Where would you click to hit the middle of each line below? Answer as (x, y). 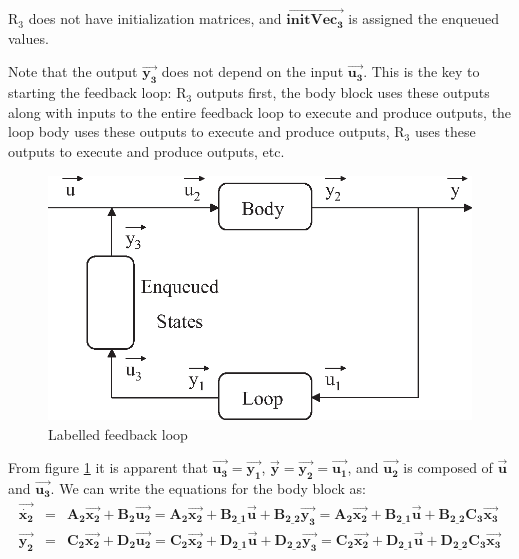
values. (28, 37)
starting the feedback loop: (90, 92)
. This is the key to (421, 71)
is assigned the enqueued (423, 18)
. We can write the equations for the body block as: (208, 487)
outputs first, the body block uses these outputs (343, 92)
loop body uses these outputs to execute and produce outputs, (199, 131)
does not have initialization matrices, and (155, 18)
